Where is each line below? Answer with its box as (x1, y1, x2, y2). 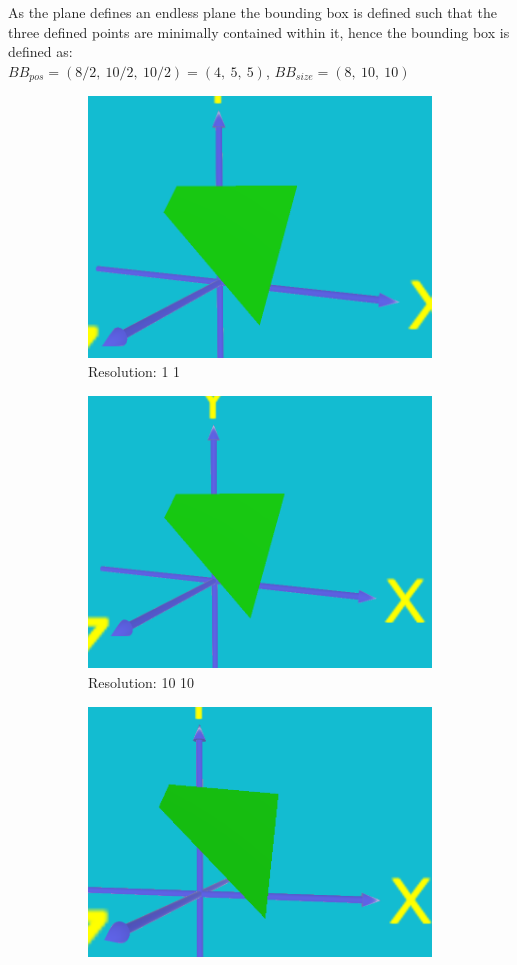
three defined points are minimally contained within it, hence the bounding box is (8, 21, 510, 42)
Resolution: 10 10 (88, 671, 195, 692)
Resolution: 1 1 (88, 361, 181, 382)
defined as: (8, 41, 73, 62)
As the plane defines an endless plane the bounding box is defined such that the (8, 2, 497, 22)
